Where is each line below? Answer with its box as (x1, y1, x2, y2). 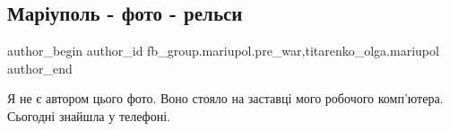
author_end (7, 58, 73, 77)
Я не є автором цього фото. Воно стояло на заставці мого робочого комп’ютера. (7, 89, 444, 108)
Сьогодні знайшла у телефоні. (7, 106, 170, 125)
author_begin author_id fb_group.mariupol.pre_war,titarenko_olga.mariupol (7, 41, 439, 60)
